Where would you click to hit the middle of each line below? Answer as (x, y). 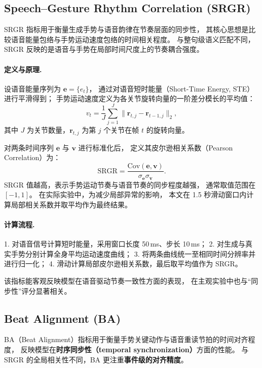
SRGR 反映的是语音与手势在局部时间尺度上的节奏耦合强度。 (104, 49)
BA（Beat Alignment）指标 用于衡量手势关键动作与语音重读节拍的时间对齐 (126, 339)
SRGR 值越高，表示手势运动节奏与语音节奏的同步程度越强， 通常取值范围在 (130, 184)
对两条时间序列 (29, 147)
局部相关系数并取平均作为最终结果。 (71, 204)
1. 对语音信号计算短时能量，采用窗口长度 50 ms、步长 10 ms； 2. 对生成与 (125, 244)
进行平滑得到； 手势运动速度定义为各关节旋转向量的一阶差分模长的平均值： (129, 98)
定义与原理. (23, 69)
